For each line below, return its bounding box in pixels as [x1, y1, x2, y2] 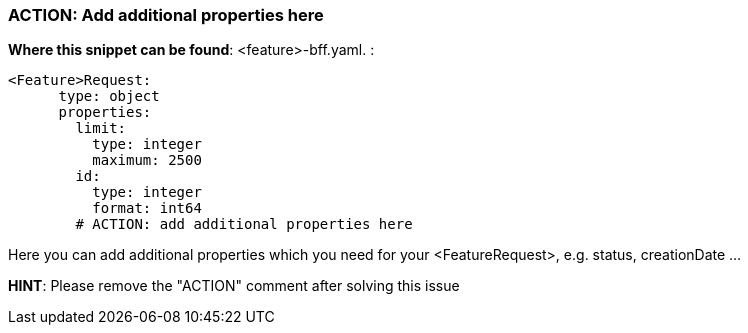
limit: [75, 120, 127, 137]
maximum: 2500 [92, 152, 202, 169]
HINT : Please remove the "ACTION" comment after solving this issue [8, 277, 460, 295]
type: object [58, 88, 160, 105]
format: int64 [92, 200, 202, 217]
